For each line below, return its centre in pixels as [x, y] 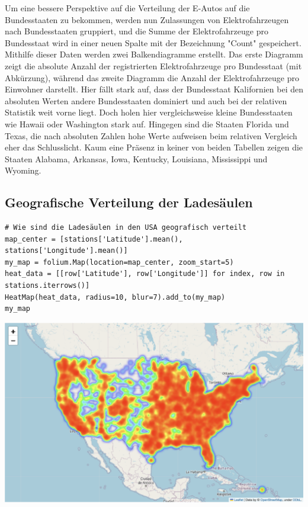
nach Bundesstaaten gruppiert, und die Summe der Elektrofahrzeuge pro [137, 31]
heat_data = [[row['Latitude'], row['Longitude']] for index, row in [145, 274]
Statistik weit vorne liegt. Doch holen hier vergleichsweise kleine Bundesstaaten [149, 112]
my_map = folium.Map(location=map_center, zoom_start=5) [119, 262]
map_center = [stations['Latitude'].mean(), [94, 239]
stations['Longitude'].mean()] [66, 251]
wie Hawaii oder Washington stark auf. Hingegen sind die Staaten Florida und [147, 123]
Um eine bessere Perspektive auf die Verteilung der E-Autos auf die [127, 8]
